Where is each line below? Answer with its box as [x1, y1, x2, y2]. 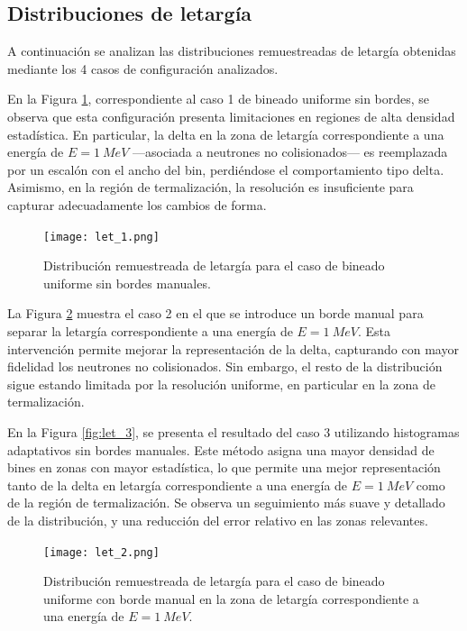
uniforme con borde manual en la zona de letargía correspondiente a [43, 589, 419, 608]
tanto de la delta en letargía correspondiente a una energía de [7, 475, 348, 494]
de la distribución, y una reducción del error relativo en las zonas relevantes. [7, 510, 428, 529]
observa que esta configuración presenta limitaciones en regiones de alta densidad [7, 106, 455, 125]
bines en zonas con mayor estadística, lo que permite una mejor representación [7, 458, 441, 477]
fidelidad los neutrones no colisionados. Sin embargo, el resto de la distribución [7, 357, 443, 376]
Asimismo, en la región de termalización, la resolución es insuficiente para [7, 178, 414, 197]
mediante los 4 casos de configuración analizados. [7, 59, 279, 78]
